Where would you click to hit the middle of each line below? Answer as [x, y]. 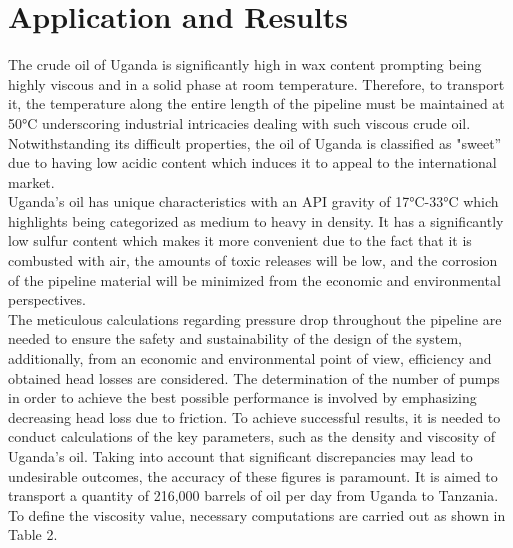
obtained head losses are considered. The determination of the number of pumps [254, 377]
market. [31, 181]
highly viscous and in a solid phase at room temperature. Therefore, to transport [256, 83]
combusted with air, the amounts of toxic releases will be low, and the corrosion [253, 260]
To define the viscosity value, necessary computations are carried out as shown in [257, 514]
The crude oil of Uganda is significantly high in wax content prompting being [245, 64]
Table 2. [33, 534]
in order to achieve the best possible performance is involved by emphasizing [242, 397]
